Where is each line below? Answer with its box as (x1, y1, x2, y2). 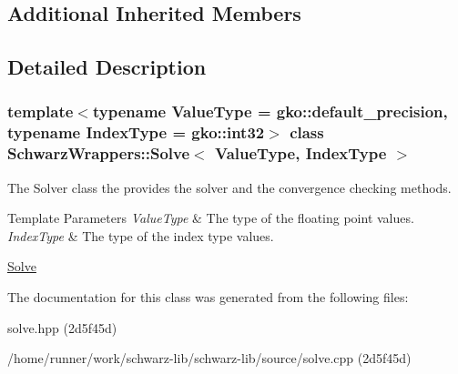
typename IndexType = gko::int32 (7, 121, 265, 144)
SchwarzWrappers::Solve (7, 142, 190, 165)
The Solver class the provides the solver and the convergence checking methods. (7, 177, 452, 197)
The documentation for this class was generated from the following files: (7, 288, 409, 306)
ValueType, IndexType (214, 142, 387, 165)
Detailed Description (7, 53, 207, 81)
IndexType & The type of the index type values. (7, 226, 274, 245)
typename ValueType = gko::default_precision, (92, 100, 448, 123)
